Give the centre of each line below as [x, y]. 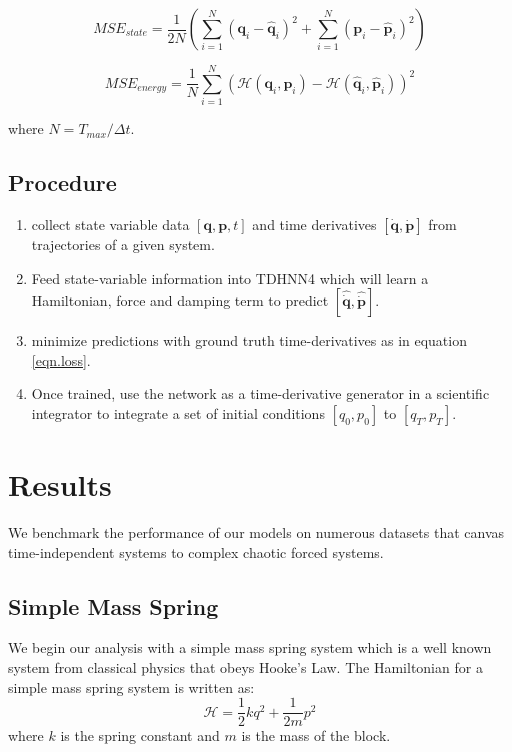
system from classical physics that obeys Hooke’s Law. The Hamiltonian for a [245, 667]
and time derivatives [314, 223]
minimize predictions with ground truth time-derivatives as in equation [249, 340]
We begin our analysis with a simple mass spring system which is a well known [250, 647]
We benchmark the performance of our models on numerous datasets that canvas [256, 532]
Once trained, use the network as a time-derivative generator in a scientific [260, 393]
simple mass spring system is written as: [131, 686]
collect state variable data [110, 223]
